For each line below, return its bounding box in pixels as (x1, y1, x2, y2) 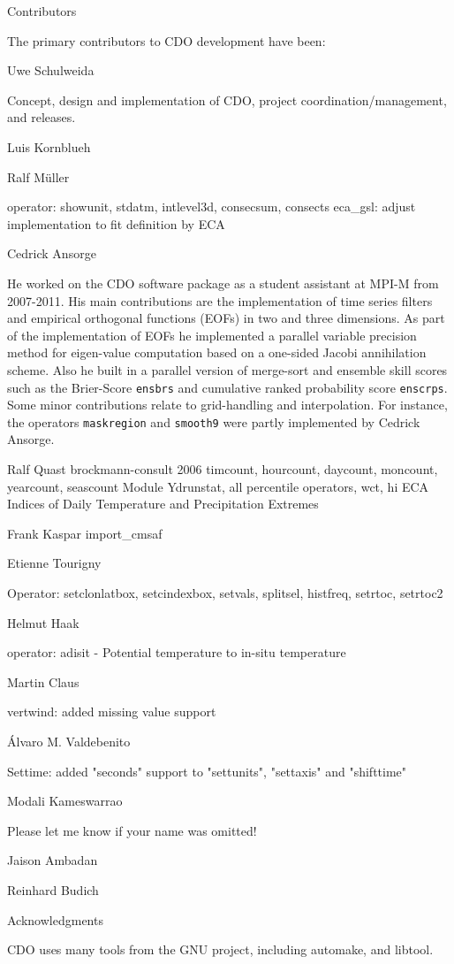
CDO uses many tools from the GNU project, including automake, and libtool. (7, 940, 434, 959)
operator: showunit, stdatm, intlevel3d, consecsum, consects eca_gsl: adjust (7, 197, 416, 216)
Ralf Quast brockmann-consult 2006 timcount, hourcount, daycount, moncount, (7, 460, 438, 478)
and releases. (7, 108, 76, 126)
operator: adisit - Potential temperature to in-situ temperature (7, 643, 346, 662)
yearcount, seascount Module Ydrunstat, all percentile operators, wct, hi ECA (7, 477, 429, 495)
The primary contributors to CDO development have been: (7, 31, 326, 50)
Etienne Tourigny (7, 554, 102, 572)
